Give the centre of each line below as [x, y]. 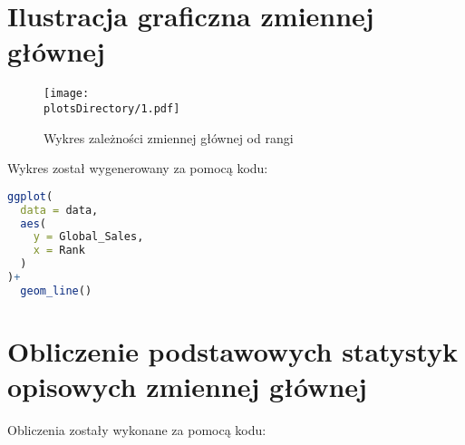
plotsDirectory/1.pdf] [112, 108]
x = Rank [59, 251]
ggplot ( [30, 196]
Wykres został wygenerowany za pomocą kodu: [138, 168]
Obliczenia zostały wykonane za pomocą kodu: [137, 430]
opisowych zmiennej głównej [187, 387]
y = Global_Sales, [88, 237]
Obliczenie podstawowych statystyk [232, 351]
